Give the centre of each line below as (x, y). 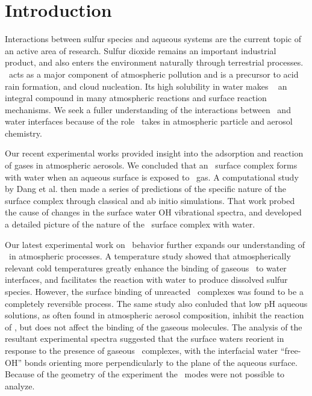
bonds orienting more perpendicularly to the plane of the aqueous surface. (161, 362)
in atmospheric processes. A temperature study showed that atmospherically (150, 256)
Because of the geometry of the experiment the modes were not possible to (145, 374)
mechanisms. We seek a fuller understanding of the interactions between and (148, 109)
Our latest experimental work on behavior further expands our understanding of (155, 244)
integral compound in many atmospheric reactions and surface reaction (136, 98)
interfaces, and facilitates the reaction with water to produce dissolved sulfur (146, 280)
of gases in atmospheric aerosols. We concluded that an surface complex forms (151, 165)
